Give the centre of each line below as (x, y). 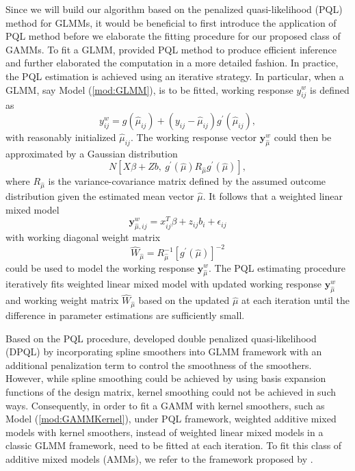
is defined (330, 89)
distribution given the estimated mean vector (100, 196)
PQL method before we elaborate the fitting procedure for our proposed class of (173, 36)
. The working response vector (194, 137)
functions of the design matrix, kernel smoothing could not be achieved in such (171, 392)
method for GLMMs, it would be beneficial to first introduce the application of (171, 22)
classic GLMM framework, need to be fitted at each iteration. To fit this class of (174, 445)
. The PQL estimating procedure (277, 267)
